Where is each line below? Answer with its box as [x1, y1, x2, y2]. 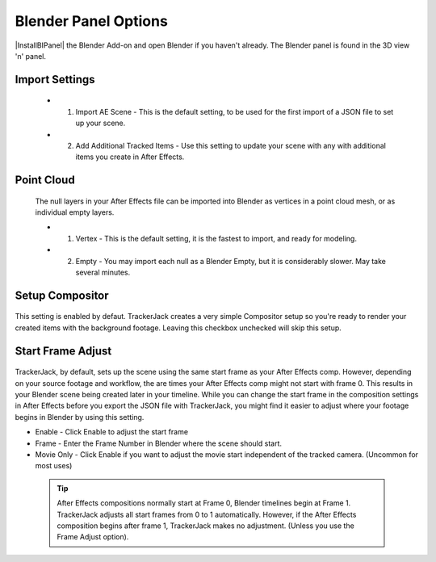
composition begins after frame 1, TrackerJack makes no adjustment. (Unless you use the [57, 521, 354, 531]
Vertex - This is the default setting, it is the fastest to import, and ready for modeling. [75, 233, 357, 243]
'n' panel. [15, 51, 47, 61]
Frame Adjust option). [57, 532, 129, 542]
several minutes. [75, 267, 131, 278]
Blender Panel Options [15, 12, 169, 30]
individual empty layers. [35, 208, 115, 217]
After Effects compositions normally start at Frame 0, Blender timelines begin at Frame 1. [57, 498, 351, 508]
